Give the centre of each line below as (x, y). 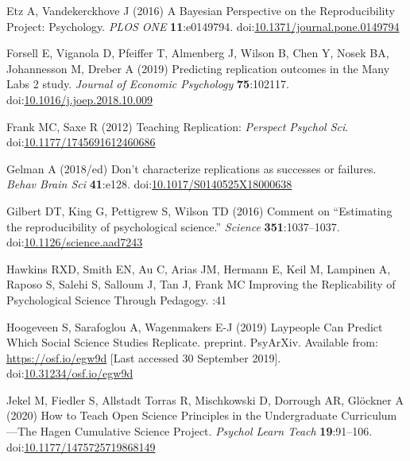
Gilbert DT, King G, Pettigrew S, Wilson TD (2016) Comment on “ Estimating (199, 210)
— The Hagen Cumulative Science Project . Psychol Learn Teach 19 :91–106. (190, 431)
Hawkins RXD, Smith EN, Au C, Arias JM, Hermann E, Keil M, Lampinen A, (199, 268)
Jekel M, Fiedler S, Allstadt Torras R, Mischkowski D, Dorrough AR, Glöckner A (205, 399)
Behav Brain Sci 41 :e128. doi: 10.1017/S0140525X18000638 (149, 184)
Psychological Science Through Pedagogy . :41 (117, 299)
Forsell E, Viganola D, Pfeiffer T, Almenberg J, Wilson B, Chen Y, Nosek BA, (198, 53)
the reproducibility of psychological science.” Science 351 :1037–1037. (173, 226)
